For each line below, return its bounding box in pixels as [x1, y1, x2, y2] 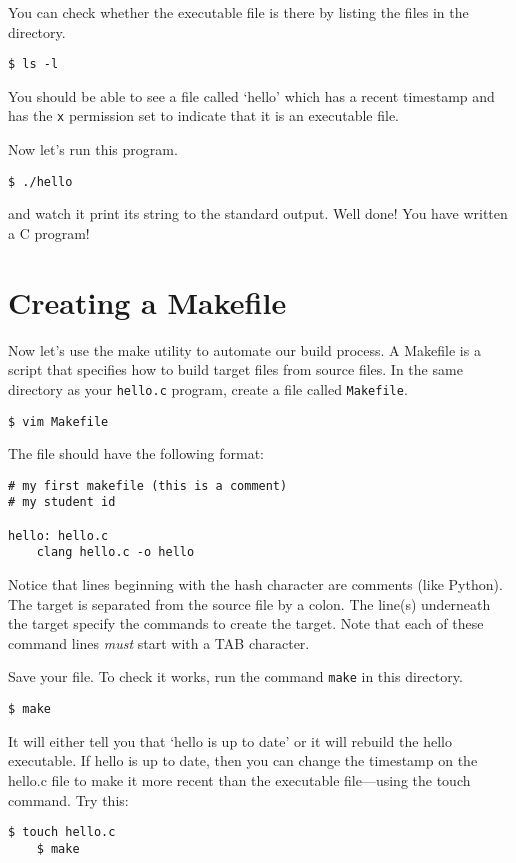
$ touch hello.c [8, 825, 116, 840]
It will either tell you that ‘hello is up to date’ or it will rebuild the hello [8, 730, 452, 751]
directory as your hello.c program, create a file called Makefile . [8, 378, 408, 399]
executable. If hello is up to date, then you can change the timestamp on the [8, 750, 478, 771]
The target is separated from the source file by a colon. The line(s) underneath [8, 593, 491, 614]
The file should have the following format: [8, 443, 265, 464]
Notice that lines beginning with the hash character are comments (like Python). [8, 574, 503, 595]
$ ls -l [8, 57, 59, 72]
